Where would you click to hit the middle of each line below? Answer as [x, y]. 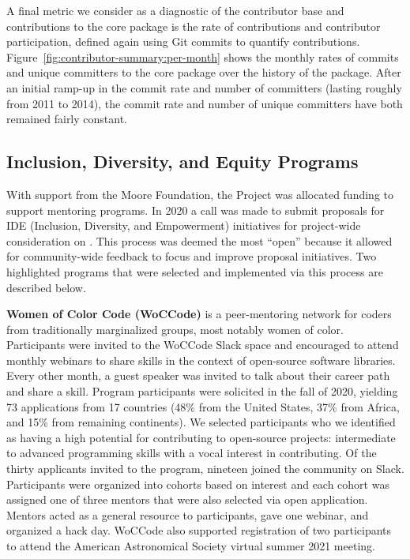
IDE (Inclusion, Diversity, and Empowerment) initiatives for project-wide [184, 225]
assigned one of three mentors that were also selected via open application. [187, 499]
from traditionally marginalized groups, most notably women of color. [175, 329]
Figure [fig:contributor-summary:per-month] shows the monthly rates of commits [203, 56]
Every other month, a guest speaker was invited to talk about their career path [198, 375]
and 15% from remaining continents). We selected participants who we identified [201, 422]
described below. [46, 287]
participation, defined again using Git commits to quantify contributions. [183, 41]
